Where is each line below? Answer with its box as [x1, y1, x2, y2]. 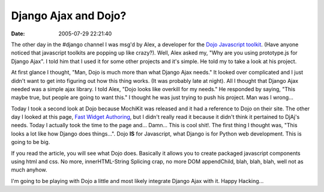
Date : [11, 30, 25, 37]
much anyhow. [11, 166, 47, 173]
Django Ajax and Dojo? [11, 9, 127, 22]
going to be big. [11, 139, 50, 146]
